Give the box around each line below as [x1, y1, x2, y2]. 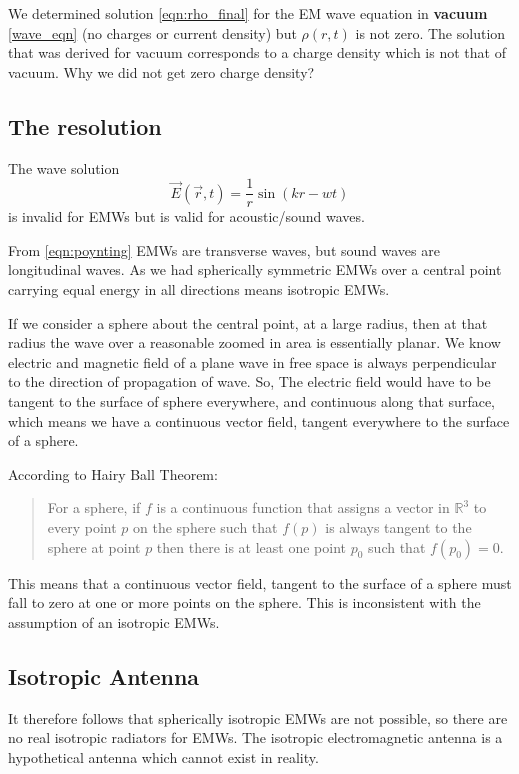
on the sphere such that [133, 516, 278, 537]
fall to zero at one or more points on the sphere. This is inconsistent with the [8, 592, 481, 613]
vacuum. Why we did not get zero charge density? [8, 61, 315, 82]
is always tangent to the [325, 516, 472, 537]
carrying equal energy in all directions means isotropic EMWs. [8, 279, 390, 300]
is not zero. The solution [355, 22, 506, 43]
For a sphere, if [47, 497, 141, 518]
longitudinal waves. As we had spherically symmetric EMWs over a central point [8, 259, 502, 280]
